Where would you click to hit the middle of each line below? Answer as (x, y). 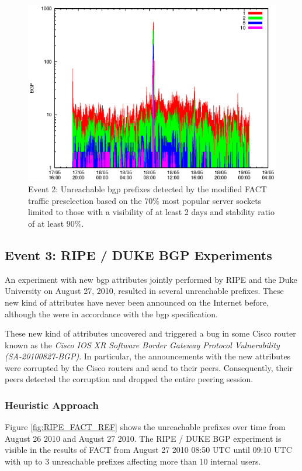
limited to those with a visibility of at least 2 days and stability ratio (151, 212)
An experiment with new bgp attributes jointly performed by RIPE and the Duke (151, 279)
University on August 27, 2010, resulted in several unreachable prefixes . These (144, 291)
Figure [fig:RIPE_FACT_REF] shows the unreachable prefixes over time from (145, 427)
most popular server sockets (212, 200)
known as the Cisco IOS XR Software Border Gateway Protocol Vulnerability (142, 344)
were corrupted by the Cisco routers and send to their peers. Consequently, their (149, 367)
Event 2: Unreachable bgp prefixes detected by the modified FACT (147, 189)
